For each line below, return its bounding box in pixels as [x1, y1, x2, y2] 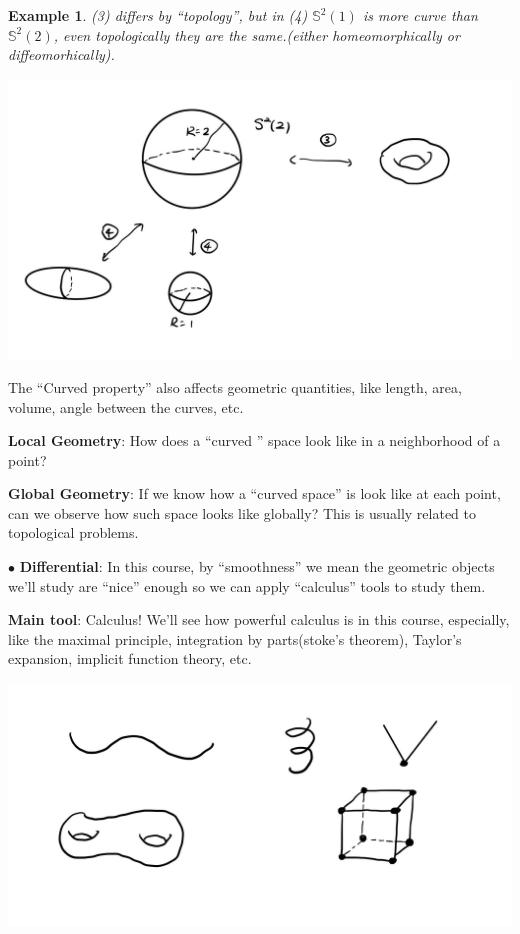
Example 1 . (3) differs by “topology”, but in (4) [8, 5, 308, 25]
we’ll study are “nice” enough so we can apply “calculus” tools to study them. [8, 575, 486, 596]
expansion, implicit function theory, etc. [8, 648, 252, 669]
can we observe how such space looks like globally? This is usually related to [8, 502, 477, 523]
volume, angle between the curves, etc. [8, 396, 244, 417]
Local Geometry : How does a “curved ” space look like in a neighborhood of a [8, 430, 501, 451]
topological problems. [8, 522, 139, 543]
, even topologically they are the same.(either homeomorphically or [53, 24, 460, 45]
